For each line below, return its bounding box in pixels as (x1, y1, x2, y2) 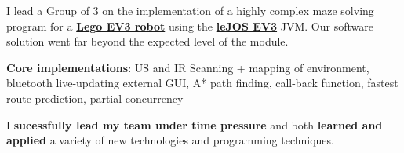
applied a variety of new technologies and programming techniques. (6, 132, 334, 148)
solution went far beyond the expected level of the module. (6, 33, 289, 49)
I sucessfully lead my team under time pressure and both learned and (6, 116, 383, 133)
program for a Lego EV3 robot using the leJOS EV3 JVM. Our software (6, 17, 373, 34)
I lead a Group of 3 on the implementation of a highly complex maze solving (6, 2, 374, 18)
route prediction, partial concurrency (6, 89, 184, 106)
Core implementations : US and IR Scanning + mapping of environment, (6, 59, 369, 75)
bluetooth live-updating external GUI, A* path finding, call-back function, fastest (6, 75, 399, 91)
